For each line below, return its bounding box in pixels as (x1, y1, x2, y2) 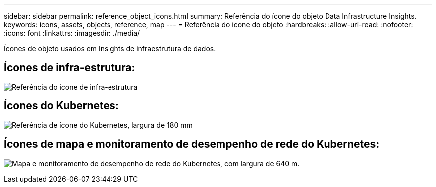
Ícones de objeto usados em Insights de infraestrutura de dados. (4, 44, 216, 53)
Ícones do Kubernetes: (4, 99, 119, 112)
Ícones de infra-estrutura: (4, 61, 135, 74)
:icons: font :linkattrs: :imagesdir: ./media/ (4, 29, 140, 37)
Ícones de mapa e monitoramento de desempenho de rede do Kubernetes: (4, 138, 380, 151)
